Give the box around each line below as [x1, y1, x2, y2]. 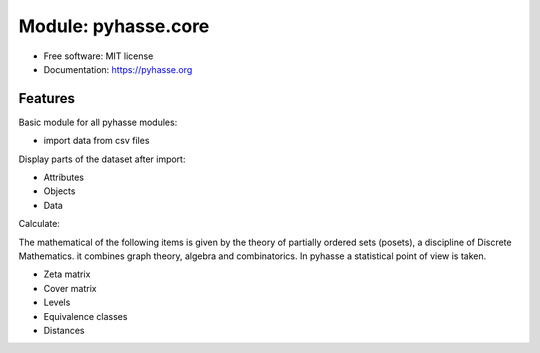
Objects [43, 185, 76, 197]
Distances [43, 324, 85, 336]
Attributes [43, 171, 85, 184]
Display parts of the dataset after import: [18, 153, 186, 165]
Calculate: [18, 218, 60, 230]
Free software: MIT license [43, 50, 154, 62]
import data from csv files [43, 135, 150, 147]
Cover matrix [43, 282, 97, 294]
